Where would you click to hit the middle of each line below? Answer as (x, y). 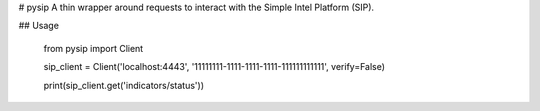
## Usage (39, 26)
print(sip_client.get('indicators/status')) (124, 85)
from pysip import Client (93, 48)
